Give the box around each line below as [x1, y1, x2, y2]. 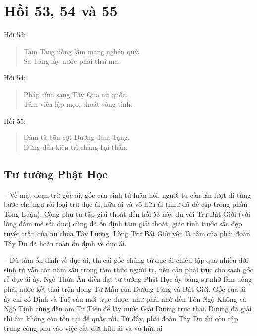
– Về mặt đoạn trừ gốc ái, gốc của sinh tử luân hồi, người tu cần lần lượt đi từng [4, 189, 251, 200]
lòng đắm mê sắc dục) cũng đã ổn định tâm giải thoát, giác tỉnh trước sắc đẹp [4, 218, 242, 229]
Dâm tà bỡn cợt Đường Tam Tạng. [23, 132, 130, 142]
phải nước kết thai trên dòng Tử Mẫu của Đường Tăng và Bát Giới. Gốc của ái [4, 284, 246, 294]
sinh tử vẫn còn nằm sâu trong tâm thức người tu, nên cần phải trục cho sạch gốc [4, 264, 253, 274]
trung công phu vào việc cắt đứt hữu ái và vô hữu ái [4, 323, 163, 333]
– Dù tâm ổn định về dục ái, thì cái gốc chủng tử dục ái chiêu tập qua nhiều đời [4, 255, 248, 265]
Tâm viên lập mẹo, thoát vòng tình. [23, 99, 133, 109]
